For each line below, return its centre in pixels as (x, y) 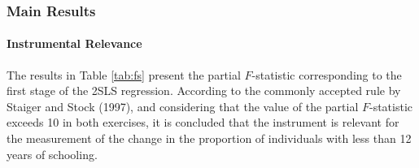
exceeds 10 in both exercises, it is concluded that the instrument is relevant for (203, 122)
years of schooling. (52, 154)
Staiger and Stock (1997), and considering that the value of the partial (183, 106)
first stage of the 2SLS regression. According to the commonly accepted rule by (204, 90)
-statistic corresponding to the (327, 74)
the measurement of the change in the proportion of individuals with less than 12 (209, 138)
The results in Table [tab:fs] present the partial (124, 74)
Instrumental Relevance (74, 43)
